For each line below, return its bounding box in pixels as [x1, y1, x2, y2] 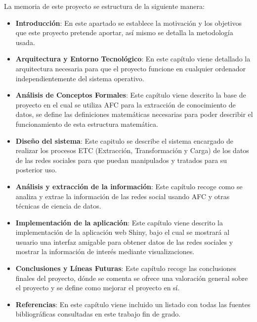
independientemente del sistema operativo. [15, 73, 144, 83]
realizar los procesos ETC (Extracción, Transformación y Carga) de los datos [15, 145, 249, 156]
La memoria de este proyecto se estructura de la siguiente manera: [4, 1, 205, 11]
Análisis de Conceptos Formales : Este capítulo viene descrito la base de [15, 90, 246, 100]
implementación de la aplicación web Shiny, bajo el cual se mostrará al [15, 227, 230, 237]
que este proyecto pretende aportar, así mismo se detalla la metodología [15, 27, 233, 38]
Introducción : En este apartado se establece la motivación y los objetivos [15, 17, 242, 28]
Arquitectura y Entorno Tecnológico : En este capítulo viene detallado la [15, 54, 251, 64]
